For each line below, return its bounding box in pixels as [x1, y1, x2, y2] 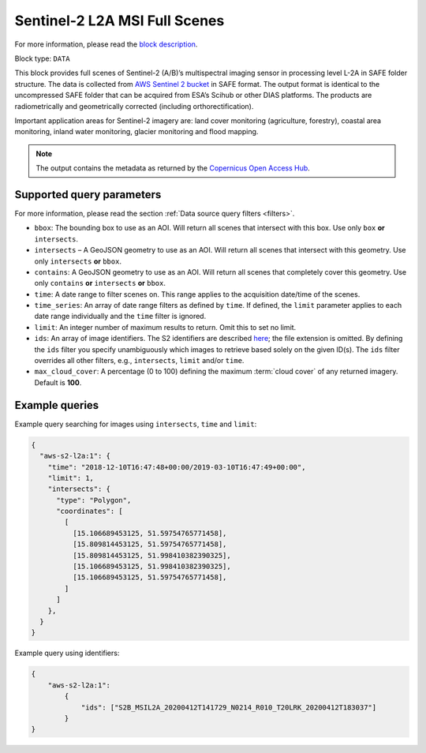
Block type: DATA [14, 54, 70, 63]
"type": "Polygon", [56, 496, 132, 504]
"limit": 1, [47, 474, 95, 482]
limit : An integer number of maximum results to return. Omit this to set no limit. [34, 322, 297, 332]
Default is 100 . [34, 377, 82, 387]
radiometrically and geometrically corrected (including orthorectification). [14, 101, 254, 111]
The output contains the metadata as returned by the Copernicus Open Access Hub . [35, 163, 311, 173]
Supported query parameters [14, 188, 162, 201]
